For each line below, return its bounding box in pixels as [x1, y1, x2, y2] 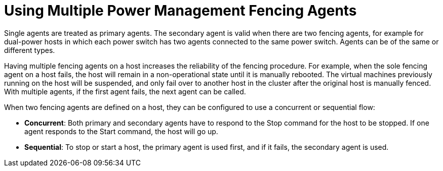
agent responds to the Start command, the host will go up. [24, 127, 218, 136]
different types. [4, 45, 55, 54]
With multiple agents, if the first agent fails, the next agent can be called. [4, 87, 246, 96]
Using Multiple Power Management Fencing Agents [4, 2, 357, 19]
